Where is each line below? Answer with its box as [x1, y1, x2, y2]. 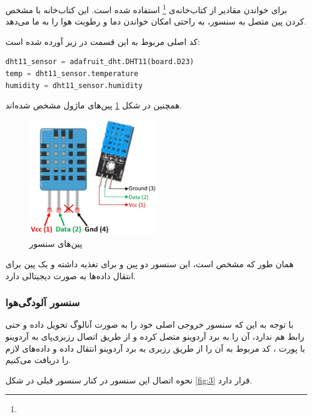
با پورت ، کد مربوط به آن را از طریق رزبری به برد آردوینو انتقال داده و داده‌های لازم [5, 342, 305, 354]
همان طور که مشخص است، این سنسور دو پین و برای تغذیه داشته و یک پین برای [5, 257, 294, 270]
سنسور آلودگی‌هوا [5, 295, 80, 310]
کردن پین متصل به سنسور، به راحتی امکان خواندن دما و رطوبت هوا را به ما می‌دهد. [5, 15, 307, 28]
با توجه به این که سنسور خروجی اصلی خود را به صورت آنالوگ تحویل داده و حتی [5, 318, 294, 331]
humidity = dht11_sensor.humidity [5, 81, 143, 90]
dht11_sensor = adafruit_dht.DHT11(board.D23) [5, 58, 195, 67]
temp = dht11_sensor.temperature [5, 69, 138, 78]
